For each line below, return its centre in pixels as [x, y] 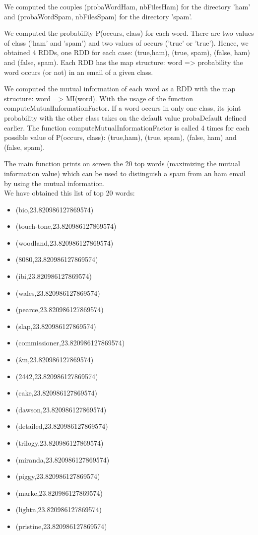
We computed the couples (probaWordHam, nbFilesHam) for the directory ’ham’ [127, 6]
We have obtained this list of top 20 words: [69, 193]
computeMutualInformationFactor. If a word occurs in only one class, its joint [123, 108]
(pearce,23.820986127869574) [60, 309]
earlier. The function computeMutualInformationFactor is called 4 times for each [127, 127]
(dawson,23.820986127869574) [61, 409]
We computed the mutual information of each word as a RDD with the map [120, 89]
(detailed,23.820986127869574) [62, 426]
